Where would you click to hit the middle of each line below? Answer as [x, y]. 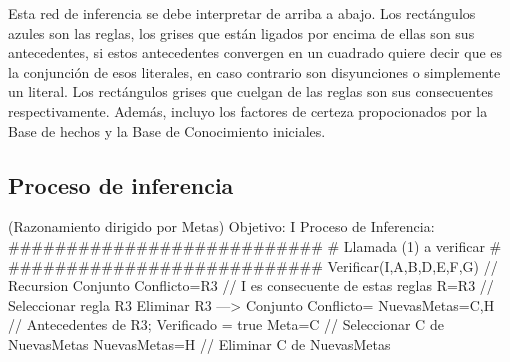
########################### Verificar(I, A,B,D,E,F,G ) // [253, 265]
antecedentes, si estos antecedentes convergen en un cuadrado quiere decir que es [255, 52]
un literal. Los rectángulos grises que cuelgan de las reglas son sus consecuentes [250, 91]
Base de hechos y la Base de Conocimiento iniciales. [167, 130]
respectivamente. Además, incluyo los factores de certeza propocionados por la [248, 110]
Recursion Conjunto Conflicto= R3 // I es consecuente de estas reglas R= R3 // [251, 285]
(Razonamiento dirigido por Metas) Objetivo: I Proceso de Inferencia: [221, 226]
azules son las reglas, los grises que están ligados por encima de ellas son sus [241, 32]
